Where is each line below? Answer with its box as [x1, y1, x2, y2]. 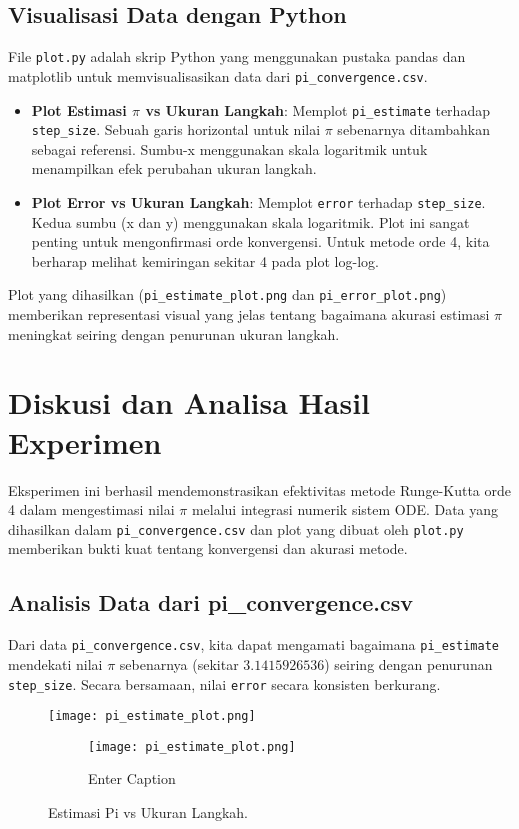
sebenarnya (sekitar [119, 653, 239, 674]
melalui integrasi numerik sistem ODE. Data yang [191, 499, 499, 520]
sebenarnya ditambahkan [337, 119, 490, 140]
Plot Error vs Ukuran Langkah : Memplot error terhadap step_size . [31, 192, 486, 213]
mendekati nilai [8, 653, 103, 674]
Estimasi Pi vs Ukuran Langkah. [48, 802, 248, 823]
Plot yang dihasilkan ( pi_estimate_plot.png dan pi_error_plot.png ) [8, 284, 447, 305]
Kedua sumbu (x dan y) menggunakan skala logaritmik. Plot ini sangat [31, 211, 470, 232]
